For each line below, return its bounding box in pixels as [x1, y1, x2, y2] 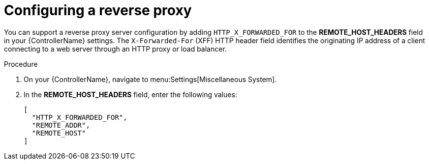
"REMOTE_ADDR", [31, 121, 90, 129]
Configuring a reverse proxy [4, 2, 192, 19]
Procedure [4, 59, 38, 68]
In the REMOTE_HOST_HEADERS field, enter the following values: [24, 90, 237, 99]
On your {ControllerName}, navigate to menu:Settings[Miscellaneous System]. [24, 75, 277, 83]
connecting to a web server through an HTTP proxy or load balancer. [4, 44, 227, 53]
